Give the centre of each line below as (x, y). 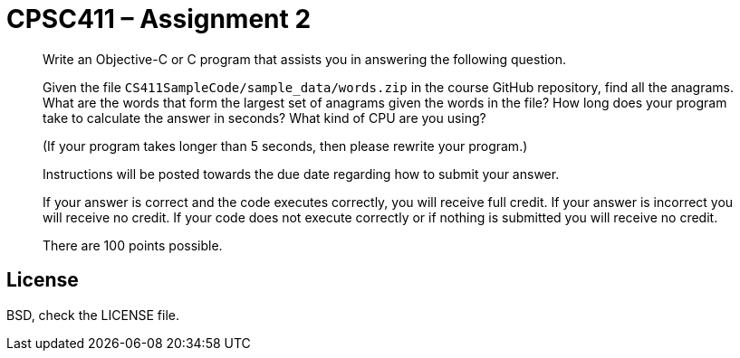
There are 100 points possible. (133, 245)
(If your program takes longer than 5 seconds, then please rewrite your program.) (285, 146)
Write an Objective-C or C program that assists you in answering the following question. (305, 59)
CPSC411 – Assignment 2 (159, 19)
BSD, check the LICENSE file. (93, 315)
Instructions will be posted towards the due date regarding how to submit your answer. (301, 174)
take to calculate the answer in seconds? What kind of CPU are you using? (264, 118)
